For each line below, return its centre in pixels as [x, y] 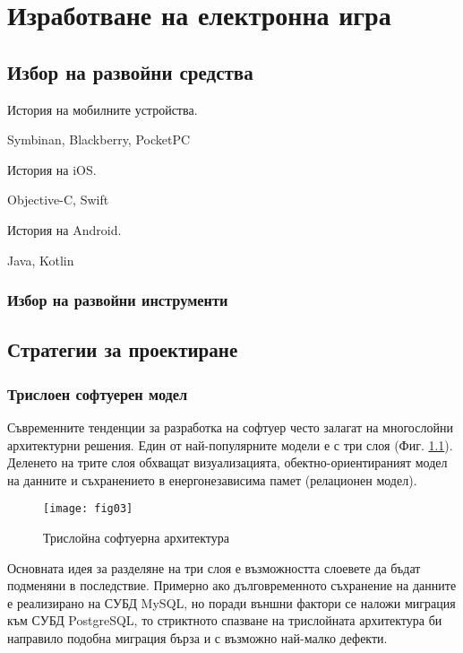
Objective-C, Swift [58, 200]
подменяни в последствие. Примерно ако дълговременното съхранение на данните [232, 585]
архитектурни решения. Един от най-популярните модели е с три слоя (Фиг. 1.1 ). [230, 444]
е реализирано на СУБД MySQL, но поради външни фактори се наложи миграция [231, 602]
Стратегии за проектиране [123, 349]
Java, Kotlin [41, 260]
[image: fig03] [88, 509]
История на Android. [64, 229]
